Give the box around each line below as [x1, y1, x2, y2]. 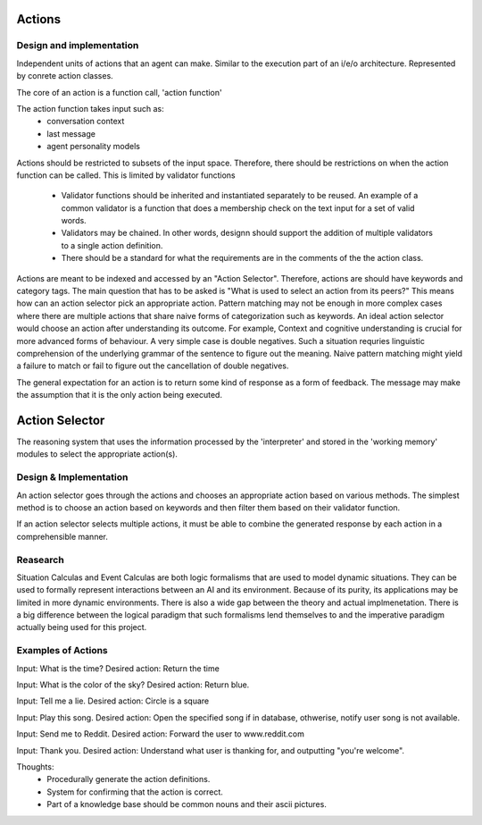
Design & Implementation [16, 471, 129, 484]
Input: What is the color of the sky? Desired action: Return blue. [16, 679, 250, 690]
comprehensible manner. [16, 531, 109, 542]
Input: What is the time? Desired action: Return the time [16, 662, 220, 674]
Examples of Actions [16, 644, 109, 657]
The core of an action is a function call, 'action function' [16, 87, 222, 97]
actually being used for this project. [16, 622, 147, 633]
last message [46, 128, 96, 139]
